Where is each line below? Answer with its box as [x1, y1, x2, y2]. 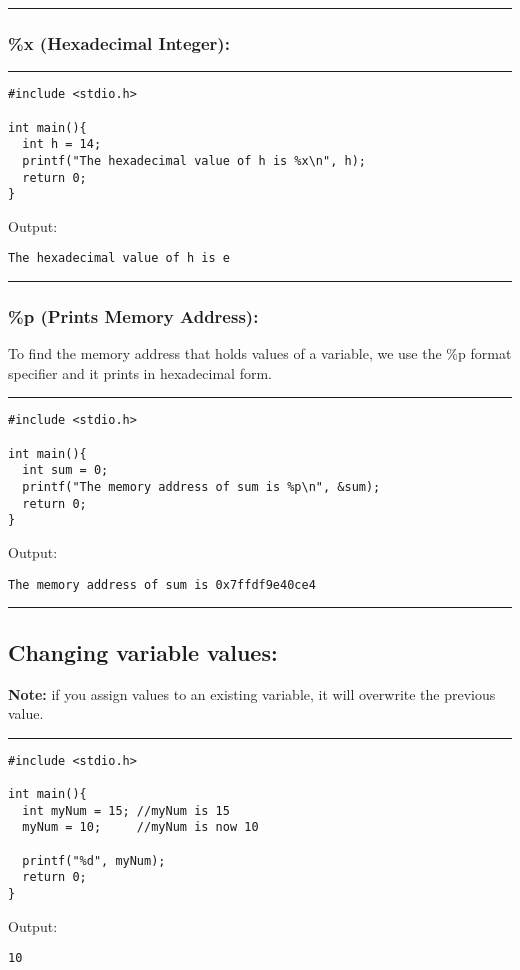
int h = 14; [22, 137, 102, 152]
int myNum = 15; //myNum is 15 [22, 803, 230, 818]
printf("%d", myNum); [22, 853, 166, 868]
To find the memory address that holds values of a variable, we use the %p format [8, 343, 512, 364]
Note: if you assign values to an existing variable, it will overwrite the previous [8, 683, 496, 704]
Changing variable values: [8, 636, 278, 667]
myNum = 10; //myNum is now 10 [22, 820, 259, 835]
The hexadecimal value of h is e [8, 251, 230, 266]
